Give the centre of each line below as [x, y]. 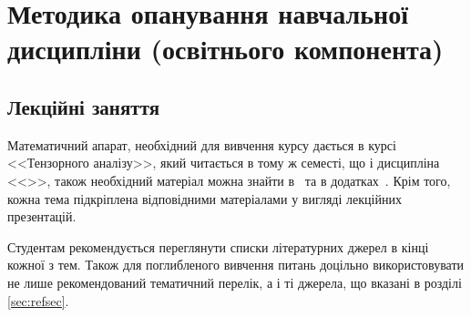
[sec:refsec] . [38, 300]
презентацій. [42, 216]
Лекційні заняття [84, 106]
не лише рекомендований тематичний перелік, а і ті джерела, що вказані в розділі [235, 282]
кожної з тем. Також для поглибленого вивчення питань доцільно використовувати [236, 265]
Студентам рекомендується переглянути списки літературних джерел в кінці [218, 246]
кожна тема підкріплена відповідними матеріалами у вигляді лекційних [205, 198]
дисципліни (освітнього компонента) [225, 49]
